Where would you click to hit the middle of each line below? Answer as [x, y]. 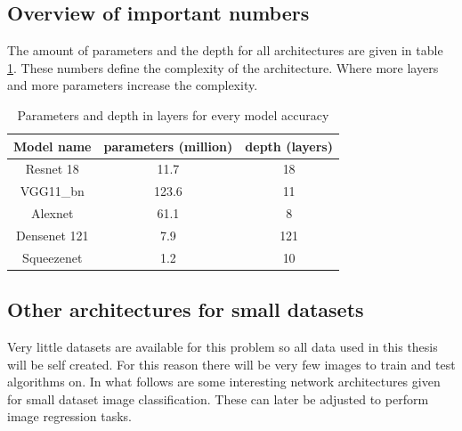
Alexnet [53, 213]
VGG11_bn [52, 191]
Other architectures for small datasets [186, 309]
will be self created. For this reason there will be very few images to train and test [231, 364]
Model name [53, 146]
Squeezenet [53, 257]
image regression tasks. [69, 416]
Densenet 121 [52, 235]
